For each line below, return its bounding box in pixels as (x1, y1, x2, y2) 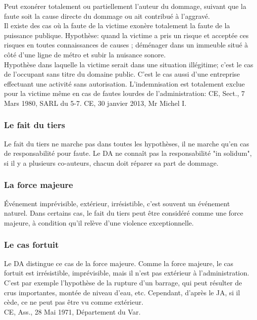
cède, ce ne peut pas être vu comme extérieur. (4, 297, 144, 307)
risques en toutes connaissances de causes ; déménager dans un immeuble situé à (4, 40, 248, 50)
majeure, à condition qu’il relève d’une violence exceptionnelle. (4, 217, 194, 228)
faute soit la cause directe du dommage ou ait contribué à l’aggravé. (4, 10, 210, 21)
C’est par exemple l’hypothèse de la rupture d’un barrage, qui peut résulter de (4, 277, 242, 287)
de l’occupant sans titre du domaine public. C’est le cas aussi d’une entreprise (4, 69, 240, 79)
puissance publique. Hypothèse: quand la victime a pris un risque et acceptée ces (4, 30, 249, 40)
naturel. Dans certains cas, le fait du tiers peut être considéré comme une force (4, 208, 243, 218)
